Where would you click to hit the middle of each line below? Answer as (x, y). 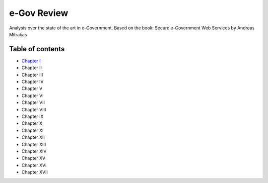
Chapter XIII (34, 144)
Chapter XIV (34, 151)
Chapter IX (33, 116)
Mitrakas (18, 34)
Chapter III (32, 75)
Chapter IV (33, 82)
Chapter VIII (34, 109)
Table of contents (37, 49)
